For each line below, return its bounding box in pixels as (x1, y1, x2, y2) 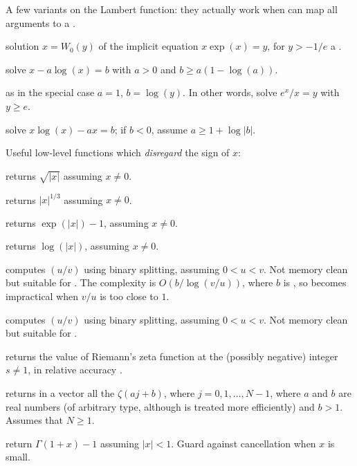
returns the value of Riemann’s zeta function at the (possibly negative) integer (6, 348, 338, 363)
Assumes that (6, 413, 64, 427)
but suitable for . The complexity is (6, 275, 156, 290)
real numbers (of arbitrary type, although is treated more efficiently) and (6, 399, 315, 413)
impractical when (6, 288, 79, 303)
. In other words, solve (183, 85, 277, 100)
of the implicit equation (98, 39, 199, 53)
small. (6, 449, 30, 464)
